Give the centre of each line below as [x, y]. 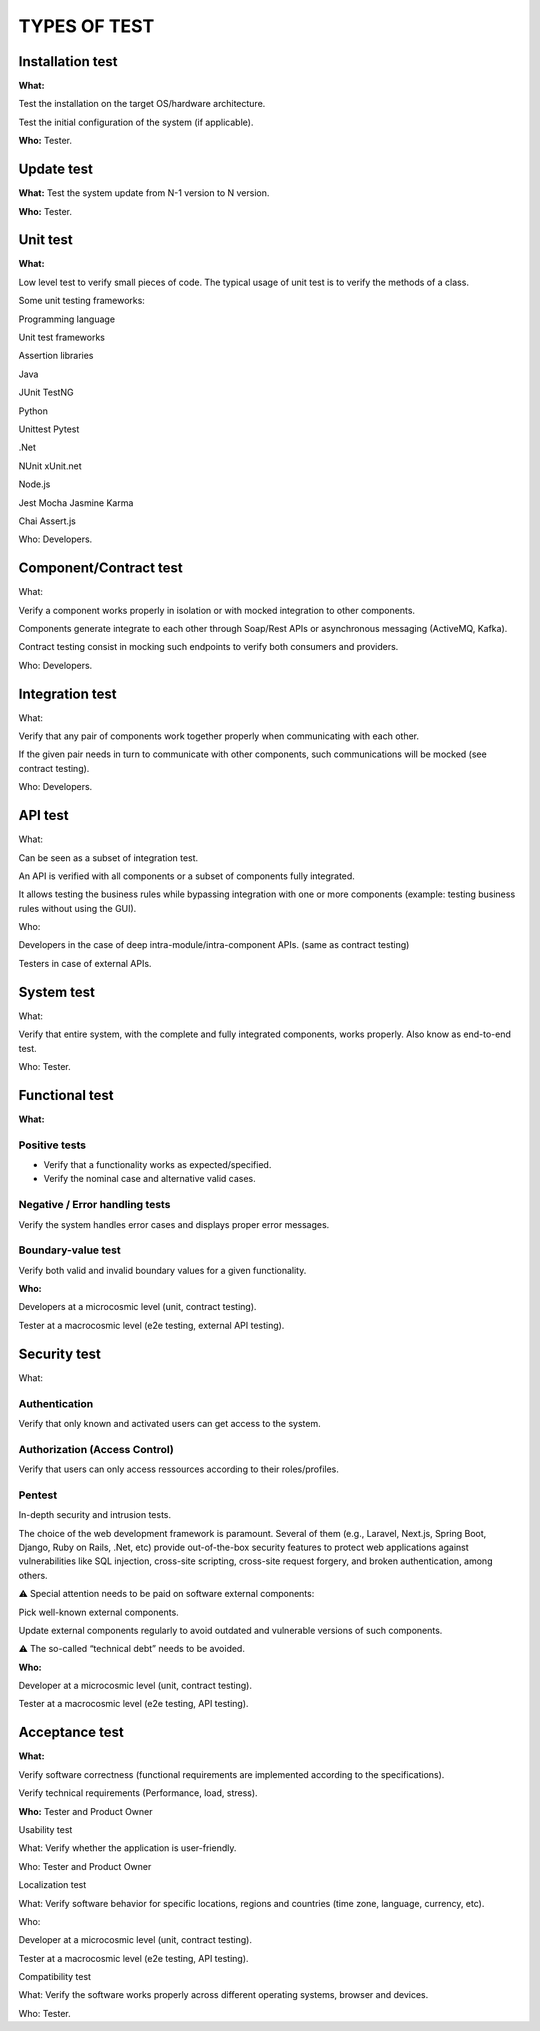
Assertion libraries [56, 356]
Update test [56, 169]
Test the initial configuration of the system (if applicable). [136, 122]
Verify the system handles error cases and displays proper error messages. [174, 1224]
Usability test [45, 1829]
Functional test [66, 1095]
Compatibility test [55, 1977]
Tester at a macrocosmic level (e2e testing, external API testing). [151, 1325]
